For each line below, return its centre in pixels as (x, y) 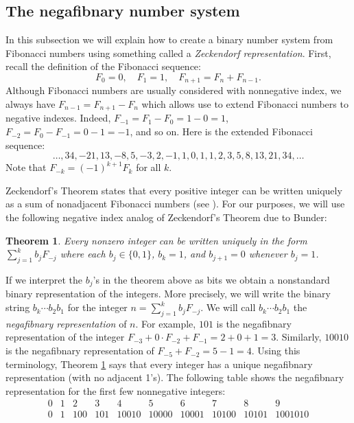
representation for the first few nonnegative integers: (116, 390)
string (18, 307)
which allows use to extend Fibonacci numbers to (245, 104)
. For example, (166, 323)
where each (83, 254)
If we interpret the (44, 280)
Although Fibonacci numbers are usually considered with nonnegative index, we (174, 90)
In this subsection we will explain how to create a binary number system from (169, 39)
